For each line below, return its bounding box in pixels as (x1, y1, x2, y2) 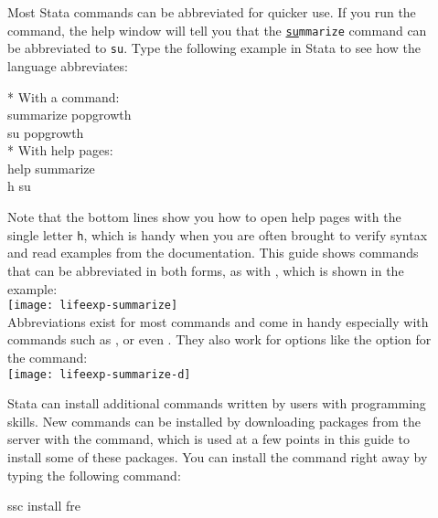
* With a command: (7, 87, 120, 106)
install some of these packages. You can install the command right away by (7, 447, 428, 466)
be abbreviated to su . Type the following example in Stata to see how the (7, 38, 421, 58)
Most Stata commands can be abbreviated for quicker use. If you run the (7, 3, 416, 21)
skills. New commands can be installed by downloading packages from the (7, 411, 421, 430)
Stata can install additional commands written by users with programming (7, 394, 426, 413)
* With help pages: (7, 141, 113, 160)
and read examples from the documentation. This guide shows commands (7, 243, 419, 262)
